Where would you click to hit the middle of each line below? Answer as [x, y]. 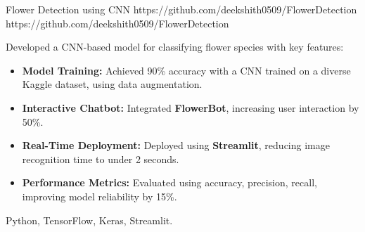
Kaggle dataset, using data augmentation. [112, 84]
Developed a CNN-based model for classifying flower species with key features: [175, 47]
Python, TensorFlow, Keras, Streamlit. [89, 220]
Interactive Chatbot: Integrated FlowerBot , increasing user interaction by [191, 107]
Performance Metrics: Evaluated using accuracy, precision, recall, [169, 182]
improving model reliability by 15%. [100, 196]
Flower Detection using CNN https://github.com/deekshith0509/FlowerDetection [181, 9]
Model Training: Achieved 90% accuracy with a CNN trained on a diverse [186, 70]
